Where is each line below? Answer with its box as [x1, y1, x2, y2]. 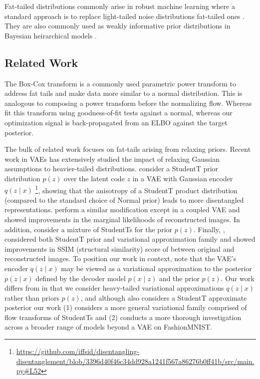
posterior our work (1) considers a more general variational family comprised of [4, 302, 247, 313]
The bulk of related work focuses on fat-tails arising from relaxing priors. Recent [4, 144, 251, 154]
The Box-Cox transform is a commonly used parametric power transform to [4, 78, 236, 88]
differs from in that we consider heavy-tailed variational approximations [4, 283, 224, 293]
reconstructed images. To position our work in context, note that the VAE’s [4, 253, 237, 264]
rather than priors [4, 292, 59, 303]
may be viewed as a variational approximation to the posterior [61, 263, 252, 273]
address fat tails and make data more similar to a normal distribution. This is [4, 88, 243, 98]
